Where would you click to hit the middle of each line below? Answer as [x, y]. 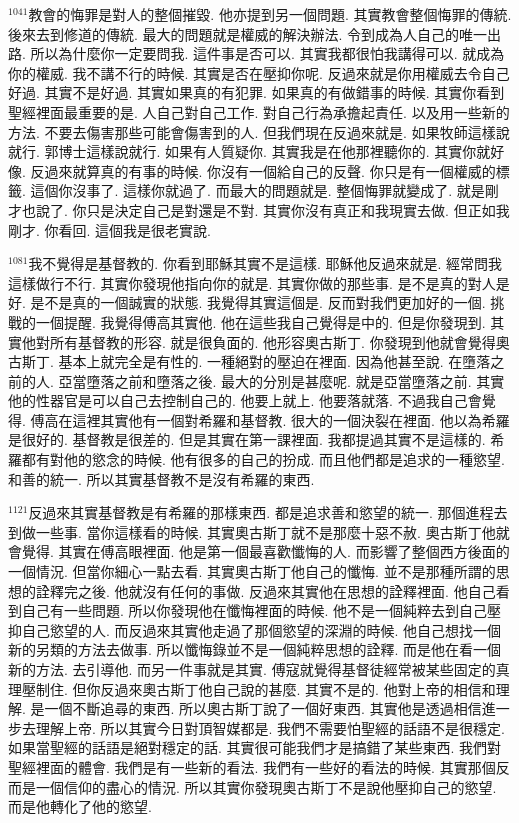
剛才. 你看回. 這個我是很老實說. [109, 229]
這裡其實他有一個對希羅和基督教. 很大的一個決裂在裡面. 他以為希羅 [291, 419]
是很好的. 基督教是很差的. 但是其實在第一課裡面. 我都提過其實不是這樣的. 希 [256, 439]
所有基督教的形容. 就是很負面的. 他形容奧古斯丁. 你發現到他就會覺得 [272, 341]
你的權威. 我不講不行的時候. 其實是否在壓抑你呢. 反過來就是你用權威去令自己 [259, 72]
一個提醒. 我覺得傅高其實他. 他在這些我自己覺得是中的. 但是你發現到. [260, 321]
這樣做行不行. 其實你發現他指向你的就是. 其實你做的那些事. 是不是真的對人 [252, 282]
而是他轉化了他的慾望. [80, 806]
